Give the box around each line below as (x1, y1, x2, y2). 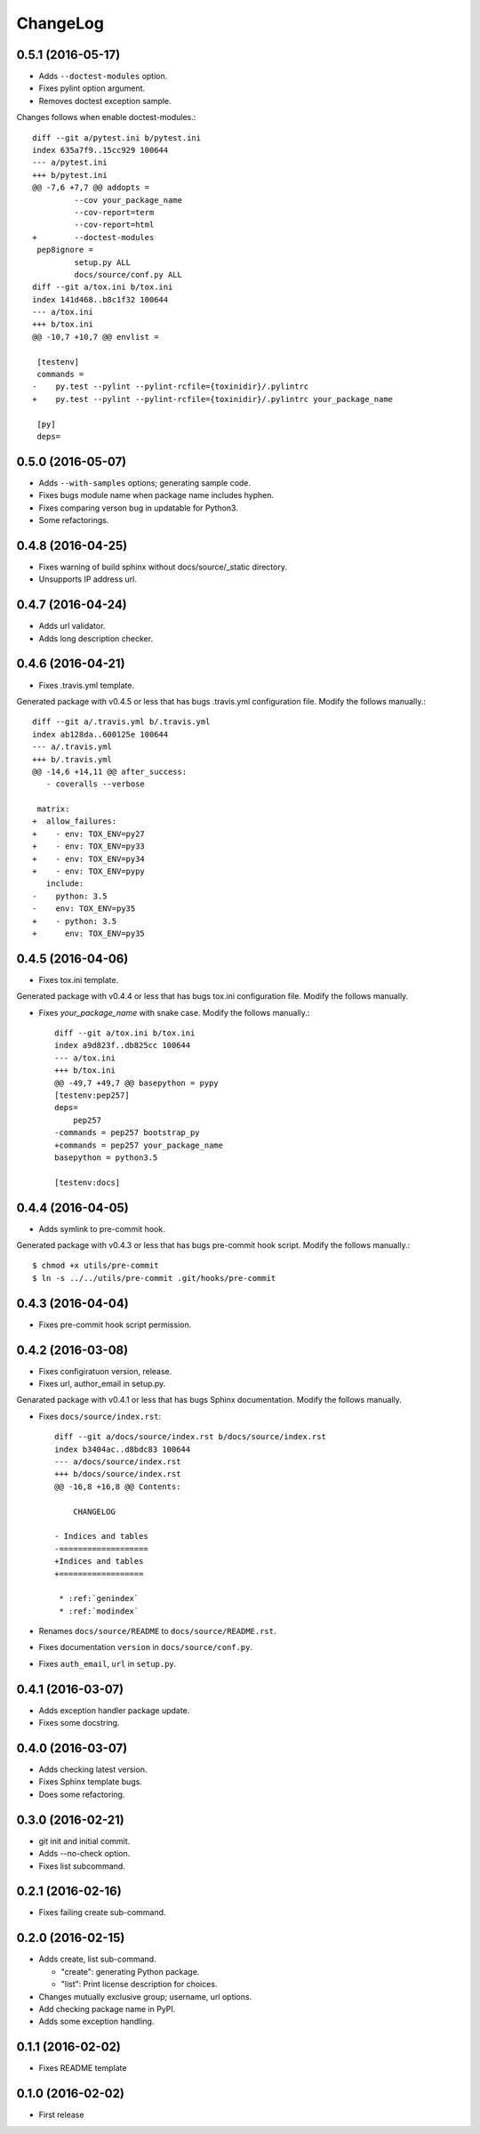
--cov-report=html (74, 220, 155, 230)
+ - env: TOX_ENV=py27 (32, 828, 146, 839)
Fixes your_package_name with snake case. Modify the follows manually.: (38, 1007, 310, 1018)
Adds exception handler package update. (38, 1704, 190, 1716)
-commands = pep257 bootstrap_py (54, 1128, 200, 1138)
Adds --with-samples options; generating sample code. (38, 477, 252, 488)
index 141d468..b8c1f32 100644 (32, 294, 169, 304)
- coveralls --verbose (45, 779, 146, 789)
